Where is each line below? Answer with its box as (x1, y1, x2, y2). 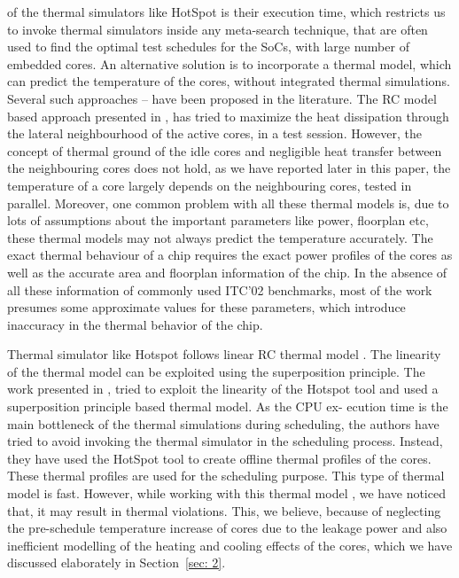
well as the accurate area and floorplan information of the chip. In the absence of (7, 262, 447, 281)
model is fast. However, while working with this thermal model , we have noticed (7, 484, 446, 503)
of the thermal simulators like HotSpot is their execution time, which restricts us (7, 3, 446, 20)
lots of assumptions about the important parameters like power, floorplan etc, (7, 211, 429, 230)
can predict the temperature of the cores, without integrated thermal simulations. (7, 72, 450, 90)
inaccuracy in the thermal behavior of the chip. (7, 315, 263, 333)
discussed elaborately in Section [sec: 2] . (7, 553, 226, 572)
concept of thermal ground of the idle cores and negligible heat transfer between (7, 141, 442, 160)
